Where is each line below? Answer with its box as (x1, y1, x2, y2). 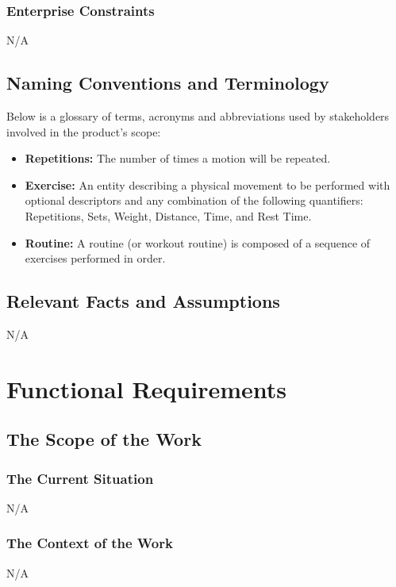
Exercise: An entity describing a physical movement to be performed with (25, 176, 390, 193)
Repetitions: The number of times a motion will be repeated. (25, 150, 331, 167)
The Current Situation (6, 468, 154, 488)
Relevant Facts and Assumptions (6, 289, 280, 313)
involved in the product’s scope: (6, 123, 161, 140)
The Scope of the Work (6, 427, 202, 451)
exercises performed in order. (25, 250, 166, 267)
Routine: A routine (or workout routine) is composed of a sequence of (25, 234, 371, 251)
